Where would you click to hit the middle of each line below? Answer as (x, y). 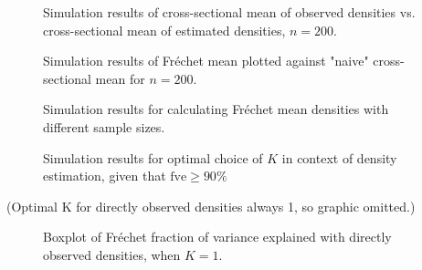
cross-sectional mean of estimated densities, (164, 30)
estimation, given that (105, 176)
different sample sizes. (104, 126)
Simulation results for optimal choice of (153, 157)
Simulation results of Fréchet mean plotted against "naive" (206, 61)
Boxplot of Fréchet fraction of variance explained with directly (217, 237)
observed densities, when (112, 254)
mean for (120, 78)
